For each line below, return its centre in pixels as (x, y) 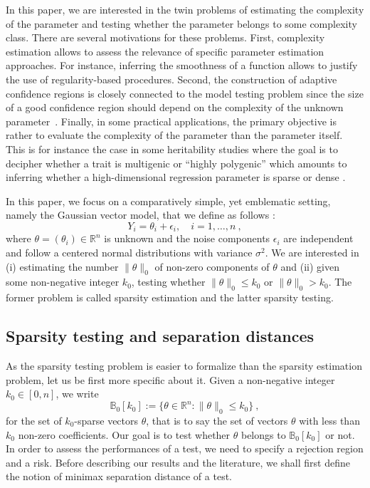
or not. (340, 434)
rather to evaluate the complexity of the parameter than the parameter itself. (174, 135)
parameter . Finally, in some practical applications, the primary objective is (171, 121)
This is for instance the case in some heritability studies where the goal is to (172, 149)
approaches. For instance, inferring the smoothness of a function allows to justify (182, 65)
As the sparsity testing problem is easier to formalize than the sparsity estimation (184, 365)
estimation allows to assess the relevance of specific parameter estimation (165, 51)
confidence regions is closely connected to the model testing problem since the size (185, 93)
